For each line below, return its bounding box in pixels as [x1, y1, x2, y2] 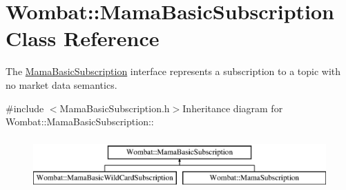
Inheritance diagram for [182, 101, 283, 115]
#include [6, 101, 44, 115]
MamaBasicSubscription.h [59, 101, 170, 115]
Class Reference [6, 24, 160, 52]
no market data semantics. [6, 77, 117, 92]
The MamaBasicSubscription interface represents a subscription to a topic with [6, 64, 341, 78]
